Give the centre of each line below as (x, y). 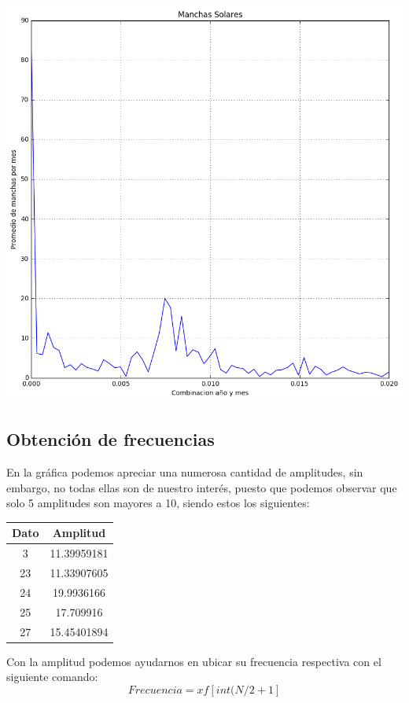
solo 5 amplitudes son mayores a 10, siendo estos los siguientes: (158, 503)
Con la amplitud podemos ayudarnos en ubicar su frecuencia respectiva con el (194, 661)
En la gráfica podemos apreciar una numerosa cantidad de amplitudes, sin (185, 472)
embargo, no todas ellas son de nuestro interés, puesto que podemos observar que (202, 487)
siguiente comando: (52, 677)
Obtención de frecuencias (111, 439)
